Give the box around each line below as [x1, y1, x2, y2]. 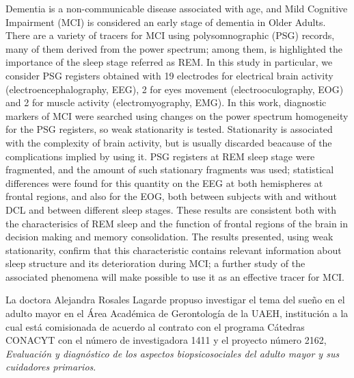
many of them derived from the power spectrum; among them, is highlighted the [5, 41, 343, 55]
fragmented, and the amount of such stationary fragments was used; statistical [5, 162, 334, 177]
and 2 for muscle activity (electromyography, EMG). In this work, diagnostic [5, 95, 327, 110]
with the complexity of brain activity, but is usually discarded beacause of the [5, 135, 332, 149]
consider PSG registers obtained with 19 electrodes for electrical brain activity [5, 68, 333, 82]
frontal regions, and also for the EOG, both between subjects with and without [5, 189, 337, 203]
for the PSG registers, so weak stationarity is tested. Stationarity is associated [5, 122, 333, 136]
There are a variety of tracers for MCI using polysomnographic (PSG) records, [5, 28, 335, 42]
